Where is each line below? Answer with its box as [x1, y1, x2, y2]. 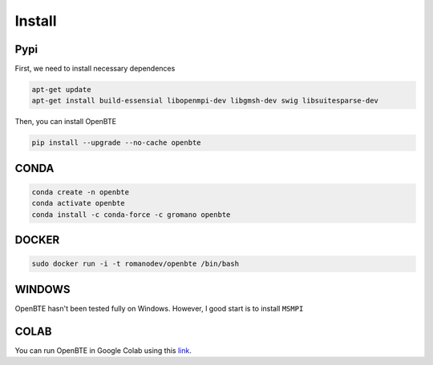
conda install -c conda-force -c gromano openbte [31, 210, 231, 219]
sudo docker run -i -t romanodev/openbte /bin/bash [31, 259, 240, 268]
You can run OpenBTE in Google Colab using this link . [14, 345, 192, 355]
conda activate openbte [31, 199, 126, 208]
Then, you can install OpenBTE [14, 117, 116, 126]
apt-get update [31, 85, 91, 94]
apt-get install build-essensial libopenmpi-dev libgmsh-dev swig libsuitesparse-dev [31, 96, 378, 106]
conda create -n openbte [31, 188, 130, 196]
